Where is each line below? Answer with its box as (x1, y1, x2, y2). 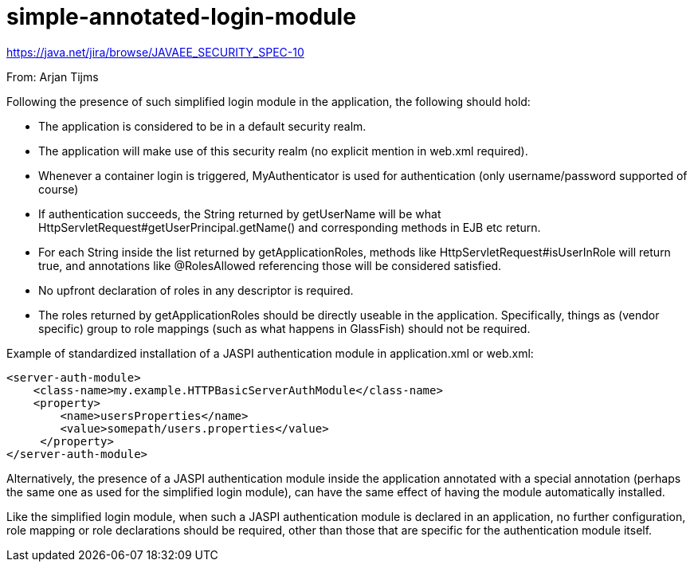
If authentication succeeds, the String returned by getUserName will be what (38, 206, 441, 221)
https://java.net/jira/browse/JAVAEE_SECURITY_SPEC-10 (6, 45, 304, 59)
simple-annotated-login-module (6, 3, 356, 30)
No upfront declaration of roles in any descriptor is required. (38, 283, 354, 297)
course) (38, 182, 79, 196)
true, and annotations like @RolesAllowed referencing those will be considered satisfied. (38, 258, 502, 272)
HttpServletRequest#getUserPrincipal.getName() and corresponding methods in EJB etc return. (38, 220, 541, 234)
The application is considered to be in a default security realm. (38, 119, 367, 133)
